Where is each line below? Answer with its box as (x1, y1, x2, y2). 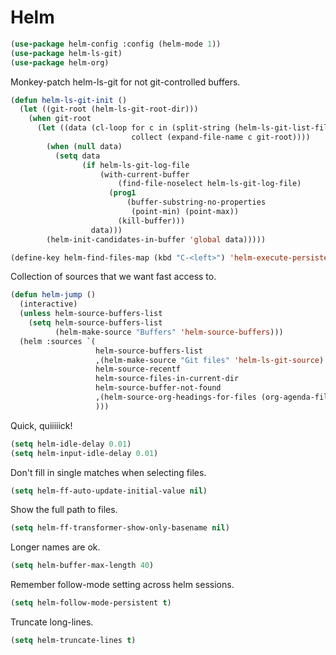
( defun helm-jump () (10, 290, 97, 300)
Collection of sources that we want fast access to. (10, 271, 217, 283)
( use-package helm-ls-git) (10, 48, 123, 58)
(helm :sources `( (19, 336, 97, 346)
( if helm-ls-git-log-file (81, 160, 190, 170)
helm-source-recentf (95, 364, 182, 375)
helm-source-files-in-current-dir (95, 374, 240, 384)
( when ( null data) (46, 141, 123, 151)
